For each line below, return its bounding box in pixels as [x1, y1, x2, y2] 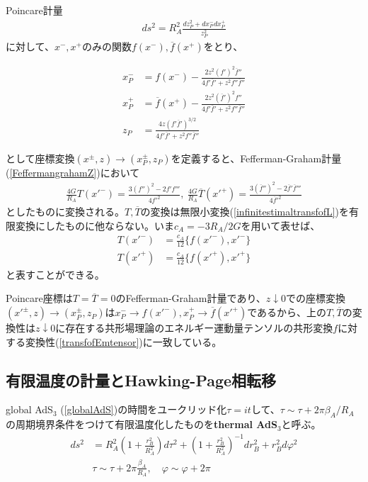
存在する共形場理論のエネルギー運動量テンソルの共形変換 [65, 320, 333, 335]
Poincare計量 [6, 3, 63, 17]
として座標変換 [6, 150, 75, 165]
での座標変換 [286, 291, 346, 306]
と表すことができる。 [6, 267, 105, 281]
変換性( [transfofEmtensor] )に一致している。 [25, 334, 222, 349]
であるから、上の [247, 305, 327, 320]
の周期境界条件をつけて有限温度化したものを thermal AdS [6, 417, 277, 432]
